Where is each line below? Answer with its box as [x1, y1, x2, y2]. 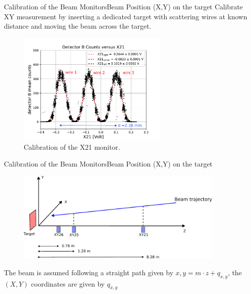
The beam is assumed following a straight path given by [4, 267, 174, 277]
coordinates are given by [31, 278, 105, 289]
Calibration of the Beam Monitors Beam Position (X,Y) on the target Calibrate [4, 1, 243, 11]
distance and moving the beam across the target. [4, 21, 151, 31]
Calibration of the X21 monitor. [24, 142, 120, 152]
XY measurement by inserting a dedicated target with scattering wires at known [4, 11, 248, 21]
